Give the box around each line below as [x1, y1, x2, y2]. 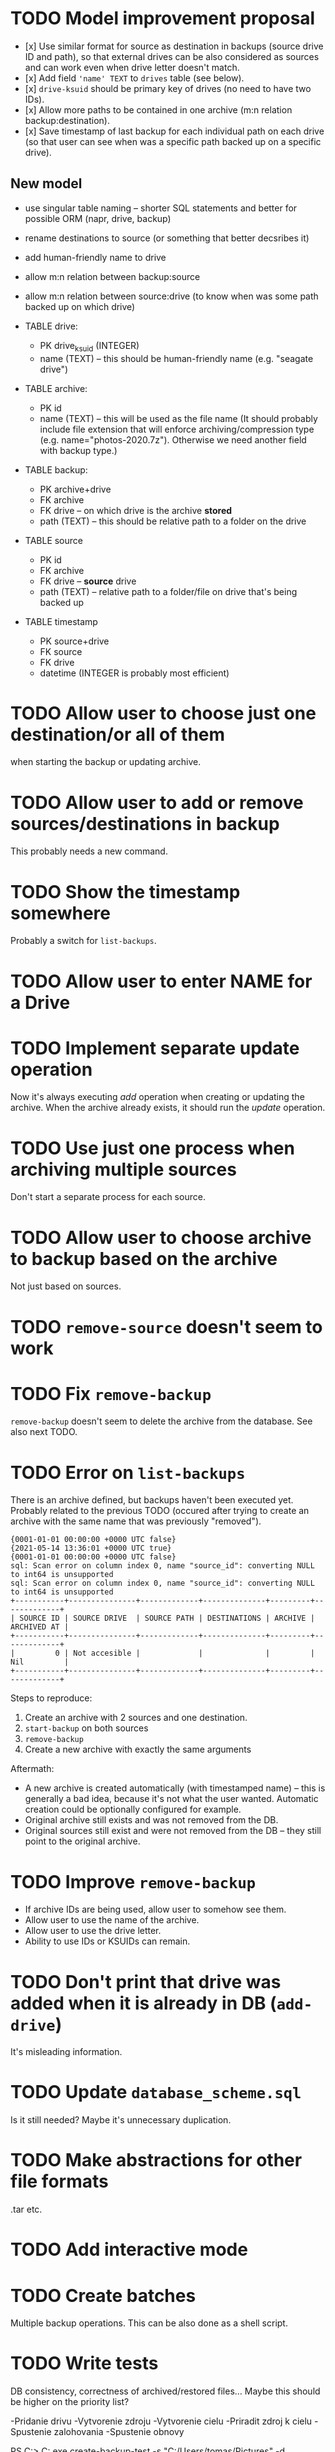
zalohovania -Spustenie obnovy [53, 2426, 185, 2438]
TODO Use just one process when [10, 1137, 295, 1159]
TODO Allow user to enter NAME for [10, 970, 313, 992]
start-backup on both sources [24, 1722, 149, 1734]
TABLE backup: [24, 463, 88, 476]
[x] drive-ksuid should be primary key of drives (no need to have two [24, 82, 312, 94]
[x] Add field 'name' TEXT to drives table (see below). [24, 72, 245, 84]
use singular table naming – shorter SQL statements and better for [24, 202, 298, 214]
